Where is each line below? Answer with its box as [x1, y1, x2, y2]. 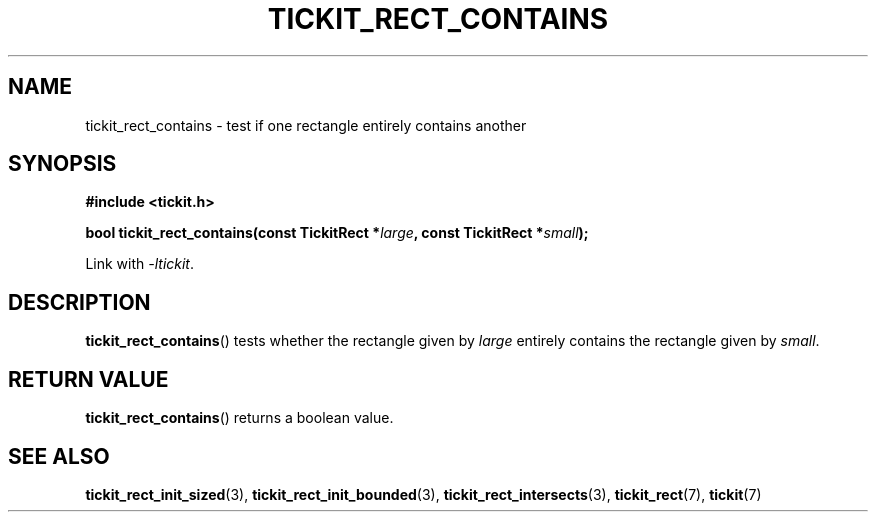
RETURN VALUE [8, 366, 169, 392]
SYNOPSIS [8, 151, 117, 177]
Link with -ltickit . [85, 255, 195, 273]
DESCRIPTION [8, 289, 151, 315]
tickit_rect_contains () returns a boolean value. [85, 409, 394, 427]
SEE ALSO [8, 443, 110, 469]
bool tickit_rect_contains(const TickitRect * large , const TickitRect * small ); [85, 224, 589, 242]
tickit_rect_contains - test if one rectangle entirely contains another [85, 116, 527, 134]
